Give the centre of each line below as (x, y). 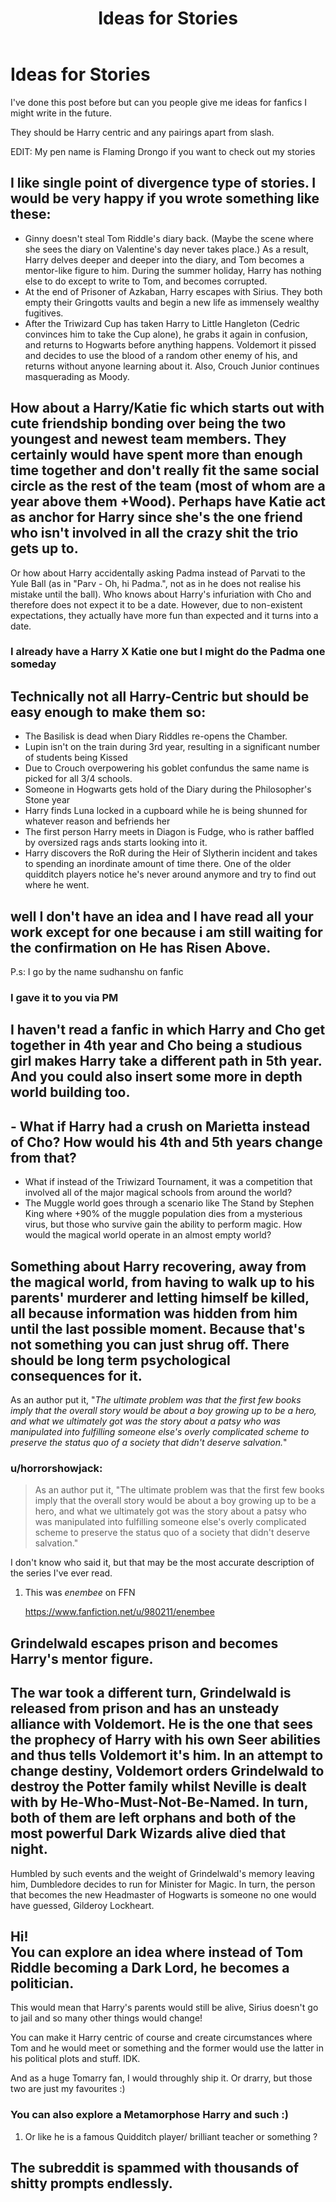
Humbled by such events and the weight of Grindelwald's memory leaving (162, 1873)
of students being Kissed (76, 758)
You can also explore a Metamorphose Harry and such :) (149, 2115)
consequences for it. (76, 1375)
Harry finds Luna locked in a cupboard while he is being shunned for (166, 811)
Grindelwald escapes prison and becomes (144, 1643)
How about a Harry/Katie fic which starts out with (167, 408)
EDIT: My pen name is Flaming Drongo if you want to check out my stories (163, 151)
